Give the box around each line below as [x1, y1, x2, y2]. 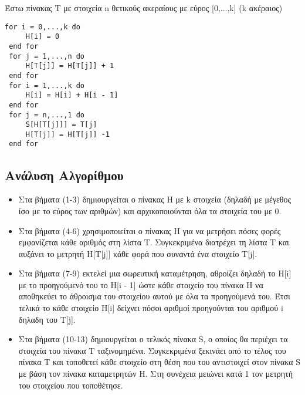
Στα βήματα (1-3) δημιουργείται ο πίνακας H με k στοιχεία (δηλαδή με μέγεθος [18, 193, 292, 205]
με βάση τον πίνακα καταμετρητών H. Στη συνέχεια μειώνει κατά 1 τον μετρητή [18, 367, 293, 380]
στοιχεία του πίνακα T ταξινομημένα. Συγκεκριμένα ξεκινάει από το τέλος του [18, 344, 286, 356]
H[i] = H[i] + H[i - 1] [25, 91, 118, 100]
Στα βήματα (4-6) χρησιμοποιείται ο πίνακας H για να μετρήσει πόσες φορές [18, 224, 281, 237]
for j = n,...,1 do [9, 110, 85, 119]
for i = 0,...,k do [5, 22, 80, 31]
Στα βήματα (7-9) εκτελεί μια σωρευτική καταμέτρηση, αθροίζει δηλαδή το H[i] [18, 267, 292, 279]
